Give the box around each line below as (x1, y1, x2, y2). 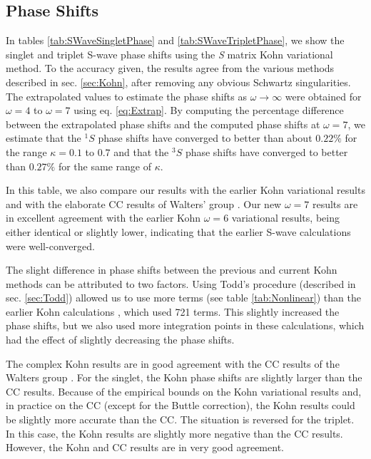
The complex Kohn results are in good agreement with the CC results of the (6, 356, 340, 371)
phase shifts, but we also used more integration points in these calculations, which (6, 318, 365, 333)
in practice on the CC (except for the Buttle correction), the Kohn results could (6, 398, 355, 413)
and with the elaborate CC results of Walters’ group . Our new (6, 196, 282, 211)
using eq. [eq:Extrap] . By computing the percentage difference (73, 103, 344, 118)
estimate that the (6, 130, 81, 145)
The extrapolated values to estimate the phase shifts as (6, 88, 248, 103)
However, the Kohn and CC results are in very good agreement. (6, 440, 284, 455)
